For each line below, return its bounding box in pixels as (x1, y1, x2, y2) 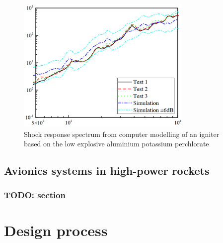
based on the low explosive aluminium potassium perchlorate (24, 138, 209, 149)
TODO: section (4, 189, 66, 201)
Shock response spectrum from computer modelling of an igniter (24, 128, 220, 139)
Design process (4, 220, 108, 240)
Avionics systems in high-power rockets (4, 163, 210, 178)
